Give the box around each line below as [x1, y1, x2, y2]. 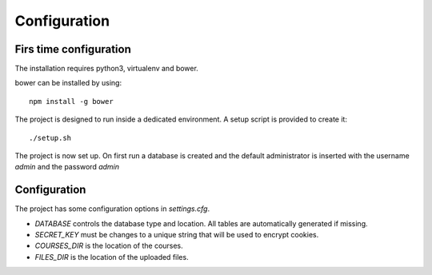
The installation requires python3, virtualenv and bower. [14, 64, 199, 74]
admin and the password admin [14, 162, 120, 172]
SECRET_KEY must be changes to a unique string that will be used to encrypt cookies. [34, 230, 319, 240]
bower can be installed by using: [14, 78, 122, 88]
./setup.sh [29, 133, 72, 142]
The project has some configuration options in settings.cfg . [14, 204, 210, 213]
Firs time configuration [14, 42, 131, 56]
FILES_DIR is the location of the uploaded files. [34, 252, 189, 261]
